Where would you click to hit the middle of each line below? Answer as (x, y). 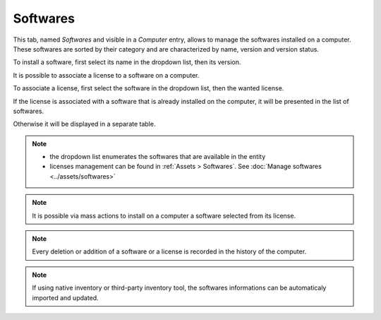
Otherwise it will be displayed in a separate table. (84, 124)
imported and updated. (65, 297)
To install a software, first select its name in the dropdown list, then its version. (127, 62)
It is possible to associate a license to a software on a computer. (106, 75)
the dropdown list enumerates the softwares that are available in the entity (158, 157)
